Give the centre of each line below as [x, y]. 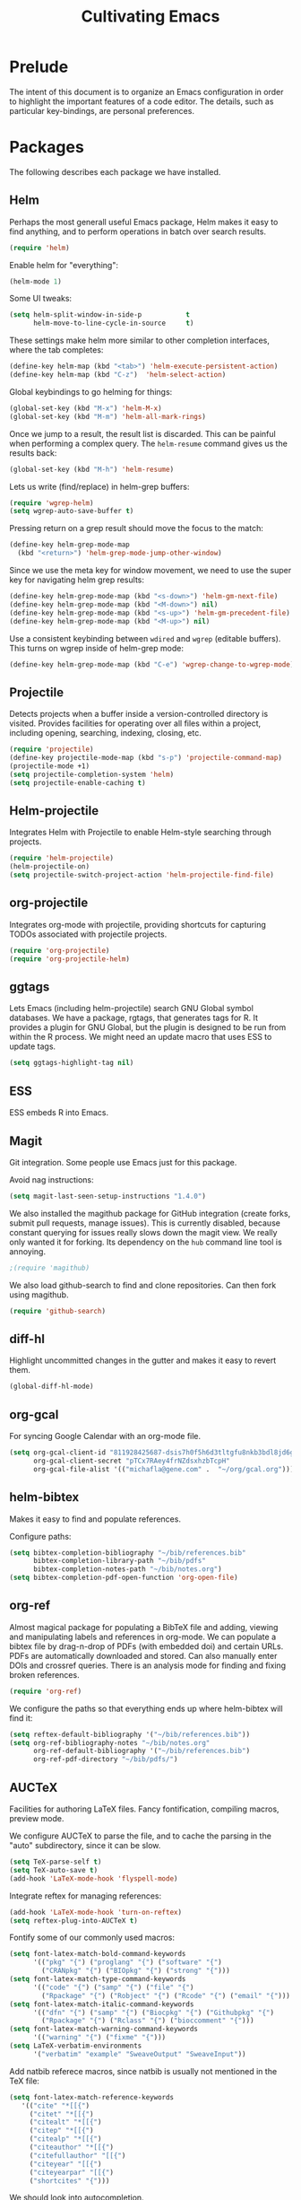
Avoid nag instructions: [52, 1179]
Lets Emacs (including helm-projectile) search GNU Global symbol [131, 1008]
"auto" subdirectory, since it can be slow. [85, 1845]
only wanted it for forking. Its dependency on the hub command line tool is [146, 1242]
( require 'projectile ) [52, 750]
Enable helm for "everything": [64, 265]
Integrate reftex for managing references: [86, 1896]
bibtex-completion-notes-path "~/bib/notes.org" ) [127, 1569]
